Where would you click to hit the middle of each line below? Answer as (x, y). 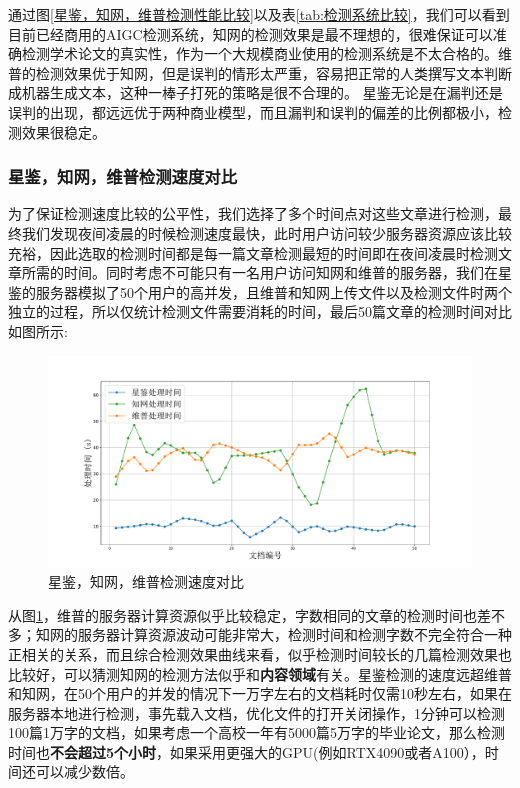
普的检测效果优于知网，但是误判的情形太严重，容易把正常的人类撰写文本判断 (260, 72)
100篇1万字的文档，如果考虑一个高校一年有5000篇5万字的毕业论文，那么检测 (256, 732)
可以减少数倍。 (84, 771)
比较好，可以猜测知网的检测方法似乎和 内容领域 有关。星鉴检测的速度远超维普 (260, 673)
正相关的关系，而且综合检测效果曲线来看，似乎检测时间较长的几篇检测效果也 (260, 653)
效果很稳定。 (63, 131)
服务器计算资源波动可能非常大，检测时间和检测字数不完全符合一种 (294, 634)
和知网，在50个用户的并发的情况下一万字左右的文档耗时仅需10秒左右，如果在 (260, 693)
